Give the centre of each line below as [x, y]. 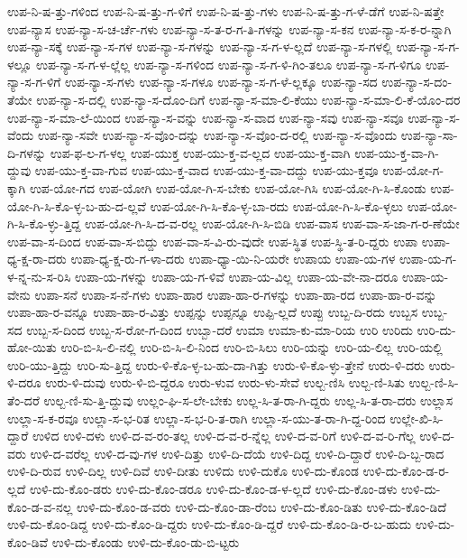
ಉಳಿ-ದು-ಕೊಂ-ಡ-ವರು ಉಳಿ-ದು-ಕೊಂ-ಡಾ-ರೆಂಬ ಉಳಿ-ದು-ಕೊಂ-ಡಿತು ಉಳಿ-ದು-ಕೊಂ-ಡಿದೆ [262, 506]
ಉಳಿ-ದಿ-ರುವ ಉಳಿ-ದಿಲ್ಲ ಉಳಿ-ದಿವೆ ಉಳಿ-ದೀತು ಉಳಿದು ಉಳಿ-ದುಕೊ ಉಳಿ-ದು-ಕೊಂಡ [183, 471]
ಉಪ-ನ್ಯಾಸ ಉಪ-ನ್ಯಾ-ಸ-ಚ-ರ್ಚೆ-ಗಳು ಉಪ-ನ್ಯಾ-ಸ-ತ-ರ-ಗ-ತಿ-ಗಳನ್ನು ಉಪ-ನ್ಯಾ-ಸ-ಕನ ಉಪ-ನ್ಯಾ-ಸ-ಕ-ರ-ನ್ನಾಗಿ [229, 28]
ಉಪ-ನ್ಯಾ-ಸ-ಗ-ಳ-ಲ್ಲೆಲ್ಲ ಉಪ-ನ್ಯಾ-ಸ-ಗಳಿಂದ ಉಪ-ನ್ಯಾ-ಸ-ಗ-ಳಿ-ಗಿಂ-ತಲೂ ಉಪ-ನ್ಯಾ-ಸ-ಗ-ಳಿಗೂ [229, 64]
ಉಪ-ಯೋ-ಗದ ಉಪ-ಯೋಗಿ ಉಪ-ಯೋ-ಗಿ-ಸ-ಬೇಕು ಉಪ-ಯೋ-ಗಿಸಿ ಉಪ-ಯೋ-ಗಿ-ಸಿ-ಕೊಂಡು [228, 187]
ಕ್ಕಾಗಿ [17, 187]
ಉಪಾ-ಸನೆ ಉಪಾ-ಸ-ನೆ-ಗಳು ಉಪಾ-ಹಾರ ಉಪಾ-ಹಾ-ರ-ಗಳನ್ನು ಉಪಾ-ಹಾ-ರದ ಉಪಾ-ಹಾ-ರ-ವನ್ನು [236, 294]
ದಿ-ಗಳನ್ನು [27, 152]
